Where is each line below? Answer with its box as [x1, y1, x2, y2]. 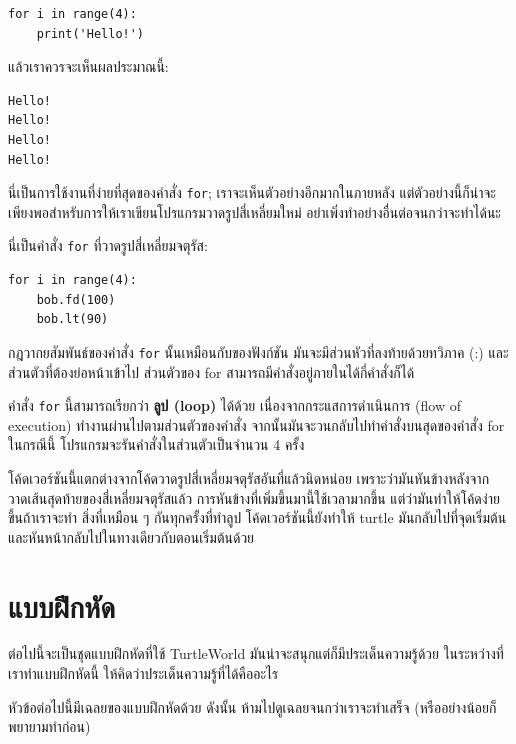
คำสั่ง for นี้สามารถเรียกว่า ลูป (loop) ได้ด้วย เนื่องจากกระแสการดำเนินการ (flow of [8, 395, 461, 416]
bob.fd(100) [36, 292, 116, 307]
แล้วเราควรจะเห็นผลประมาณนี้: [8, 56, 169, 77]
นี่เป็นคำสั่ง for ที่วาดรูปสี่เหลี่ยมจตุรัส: [8, 235, 208, 256]
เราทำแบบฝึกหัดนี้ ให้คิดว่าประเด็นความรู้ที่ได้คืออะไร [8, 663, 279, 684]
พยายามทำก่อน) [8, 716, 91, 737]
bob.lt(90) [36, 312, 109, 327]
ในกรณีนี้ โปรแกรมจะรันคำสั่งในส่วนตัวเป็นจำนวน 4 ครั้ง [8, 434, 305, 455]
